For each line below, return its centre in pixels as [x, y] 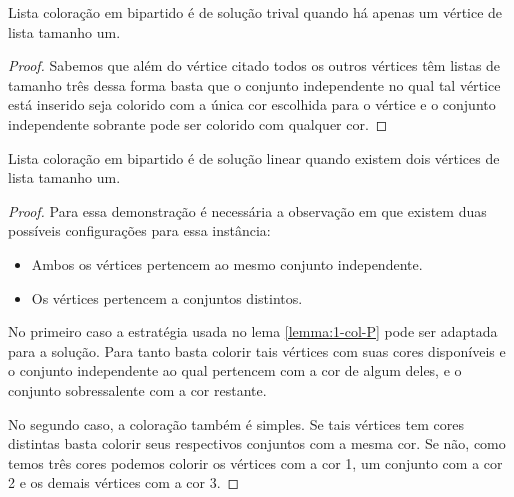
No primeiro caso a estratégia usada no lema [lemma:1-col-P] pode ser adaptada [253, 331]
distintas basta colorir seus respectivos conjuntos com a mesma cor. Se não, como [257, 443]
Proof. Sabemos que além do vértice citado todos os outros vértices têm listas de [254, 65]
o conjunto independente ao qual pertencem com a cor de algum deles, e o [235, 370]
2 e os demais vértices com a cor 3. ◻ [124, 482]
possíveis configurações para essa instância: [139, 230]
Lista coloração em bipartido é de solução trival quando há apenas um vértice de [255, 12]
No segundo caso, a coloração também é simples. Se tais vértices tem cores [236, 423]
